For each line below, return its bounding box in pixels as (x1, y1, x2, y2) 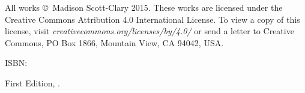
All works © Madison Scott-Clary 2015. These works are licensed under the (5, 1, 283, 13)
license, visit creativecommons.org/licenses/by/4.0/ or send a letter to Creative (5, 25, 294, 37)
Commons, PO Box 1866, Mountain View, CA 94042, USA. (5, 36, 224, 49)
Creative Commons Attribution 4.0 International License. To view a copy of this (5, 13, 300, 25)
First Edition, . (5, 76, 60, 89)
